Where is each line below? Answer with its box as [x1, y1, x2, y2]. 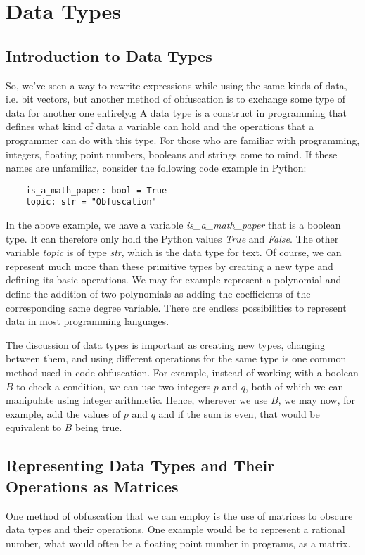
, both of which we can [245, 378, 344, 393]
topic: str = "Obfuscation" [25, 197, 157, 208]
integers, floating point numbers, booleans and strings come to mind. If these [6, 146, 338, 161]
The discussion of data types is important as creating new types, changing [6, 337, 326, 352]
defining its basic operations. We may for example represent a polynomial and [6, 272, 342, 287]
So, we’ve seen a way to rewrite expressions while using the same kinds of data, [6, 77, 347, 92]
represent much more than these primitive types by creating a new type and [6, 258, 333, 273]
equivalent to [6, 420, 61, 435]
